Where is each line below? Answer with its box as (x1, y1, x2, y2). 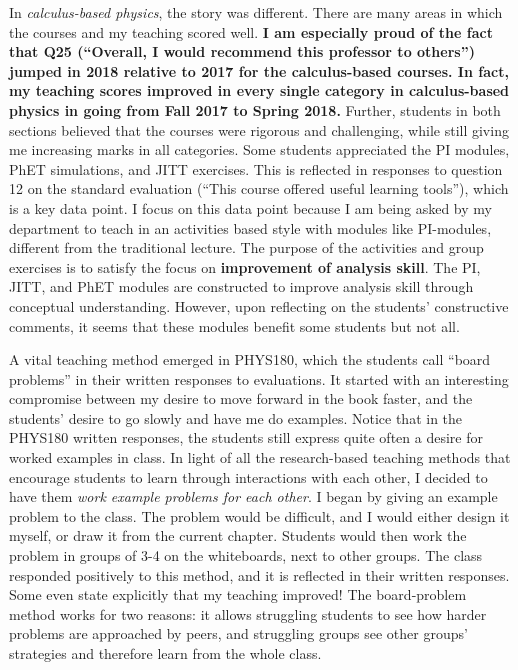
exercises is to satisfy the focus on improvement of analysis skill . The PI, (9, 256, 481, 277)
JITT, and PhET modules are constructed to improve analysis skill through (9, 276, 474, 297)
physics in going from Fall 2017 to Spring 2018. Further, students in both (9, 99, 501, 120)
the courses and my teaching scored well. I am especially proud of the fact (9, 21, 493, 42)
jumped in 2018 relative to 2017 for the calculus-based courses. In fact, (9, 60, 509, 81)
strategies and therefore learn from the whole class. (9, 643, 322, 663)
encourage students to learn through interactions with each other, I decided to (9, 466, 488, 487)
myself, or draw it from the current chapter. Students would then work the (9, 525, 467, 546)
